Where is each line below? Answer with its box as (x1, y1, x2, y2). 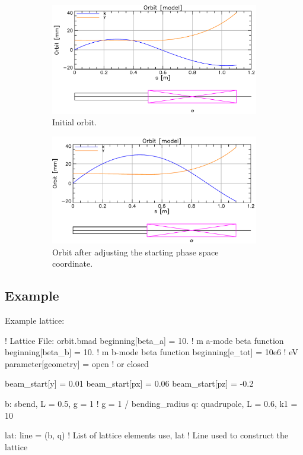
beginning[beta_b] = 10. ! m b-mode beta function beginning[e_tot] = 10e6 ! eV (5, 346, 298, 358)
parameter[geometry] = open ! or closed (5, 357, 149, 369)
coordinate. (52, 257, 93, 270)
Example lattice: (5, 314, 65, 326)
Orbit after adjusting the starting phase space (52, 245, 219, 258)
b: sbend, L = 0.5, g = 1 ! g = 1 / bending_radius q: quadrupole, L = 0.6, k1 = (5, 397, 298, 409)
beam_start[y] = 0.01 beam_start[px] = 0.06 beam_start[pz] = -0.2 (5, 377, 254, 390)
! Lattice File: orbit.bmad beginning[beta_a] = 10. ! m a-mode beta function (5, 334, 284, 346)
